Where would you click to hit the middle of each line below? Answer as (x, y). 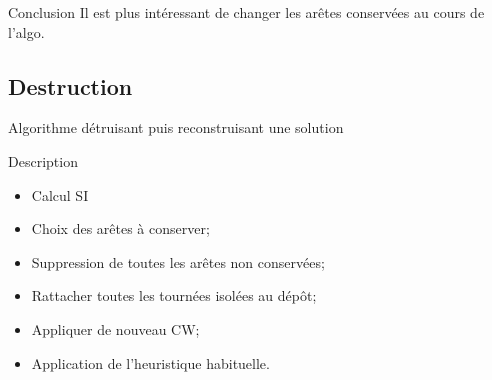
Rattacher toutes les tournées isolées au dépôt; (174, 295)
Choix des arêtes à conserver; (120, 228)
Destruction (70, 85)
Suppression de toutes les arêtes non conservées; (178, 261)
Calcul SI (60, 194)
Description (43, 160)
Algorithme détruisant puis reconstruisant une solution (176, 127)
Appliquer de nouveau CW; (115, 328)
